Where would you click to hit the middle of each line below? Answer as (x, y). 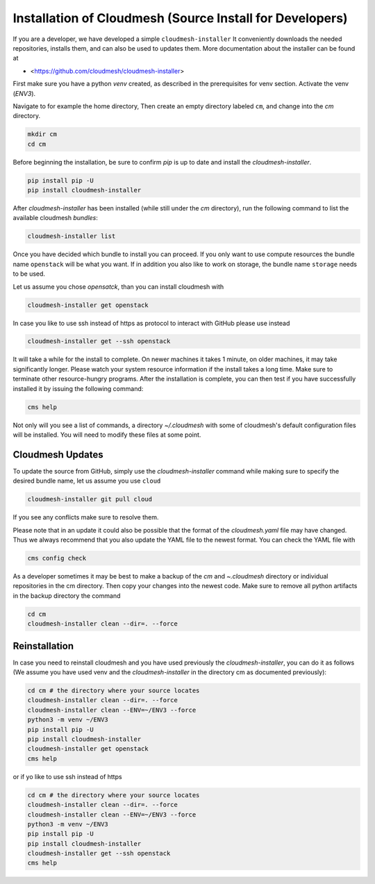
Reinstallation (43, 646)
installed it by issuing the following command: (78, 388)
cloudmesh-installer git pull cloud (90, 499)
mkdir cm (42, 134)
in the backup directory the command (67, 595)
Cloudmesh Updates (58, 454)
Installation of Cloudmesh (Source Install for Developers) (180, 18)
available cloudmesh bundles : (56, 218)
